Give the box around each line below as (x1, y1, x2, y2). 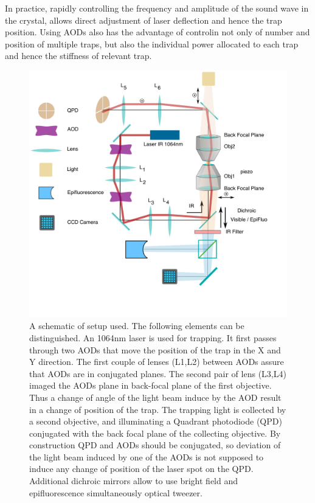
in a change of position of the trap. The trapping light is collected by (29, 403, 286, 415)
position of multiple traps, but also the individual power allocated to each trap (5, 37, 299, 50)
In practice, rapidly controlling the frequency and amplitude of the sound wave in (5, 2, 309, 14)
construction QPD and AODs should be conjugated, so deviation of (29, 439, 281, 451)
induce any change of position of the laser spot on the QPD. (29, 462, 254, 475)
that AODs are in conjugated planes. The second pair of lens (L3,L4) (29, 367, 286, 380)
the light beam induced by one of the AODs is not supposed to (29, 450, 264, 463)
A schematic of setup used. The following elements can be (29, 319, 244, 332)
